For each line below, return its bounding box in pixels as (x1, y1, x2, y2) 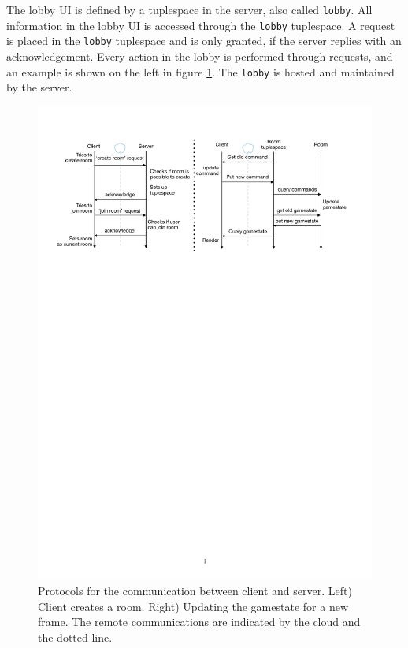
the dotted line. (38, 628, 113, 645)
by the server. (6, 79, 72, 95)
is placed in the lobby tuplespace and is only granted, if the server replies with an (6, 32, 402, 49)
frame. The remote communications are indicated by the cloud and (38, 613, 361, 630)
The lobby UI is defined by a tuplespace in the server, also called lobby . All (6, 2, 373, 17)
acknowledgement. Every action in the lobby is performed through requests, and (6, 47, 393, 64)
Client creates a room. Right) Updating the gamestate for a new (38, 598, 348, 614)
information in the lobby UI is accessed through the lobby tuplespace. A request (6, 17, 395, 33)
